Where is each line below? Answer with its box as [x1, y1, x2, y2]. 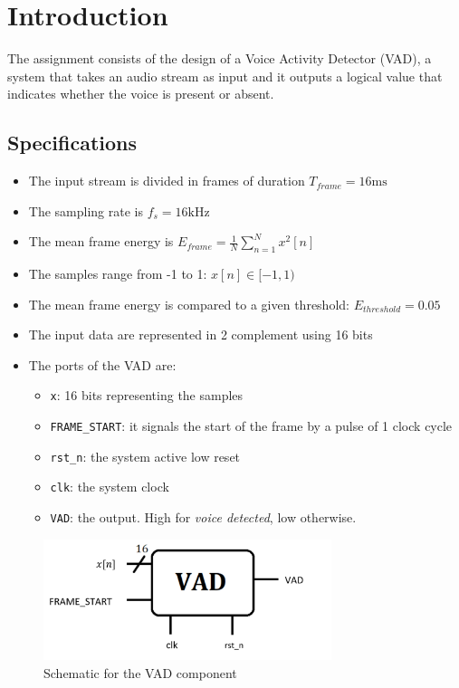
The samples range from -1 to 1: [28, 264, 207, 283]
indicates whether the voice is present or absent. [7, 84, 274, 103]
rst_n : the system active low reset [50, 446, 241, 465]
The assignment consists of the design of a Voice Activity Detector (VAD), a [7, 49, 432, 68]
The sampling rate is [28, 201, 143, 220]
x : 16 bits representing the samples [50, 386, 244, 405]
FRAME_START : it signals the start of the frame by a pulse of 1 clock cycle [50, 416, 453, 435]
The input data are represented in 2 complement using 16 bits [28, 325, 373, 344]
